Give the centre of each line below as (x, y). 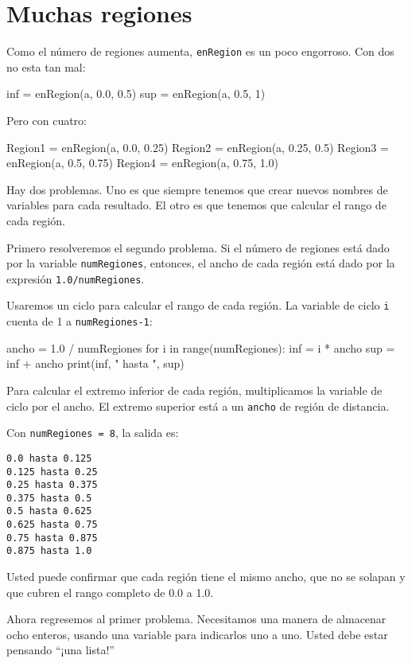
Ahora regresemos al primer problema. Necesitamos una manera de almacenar (196, 619)
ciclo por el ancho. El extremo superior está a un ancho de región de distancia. (198, 406)
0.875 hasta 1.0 (49, 551)
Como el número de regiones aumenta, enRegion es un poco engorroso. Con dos (200, 51)
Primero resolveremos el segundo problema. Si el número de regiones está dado (198, 247)
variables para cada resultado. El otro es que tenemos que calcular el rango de (196, 205)
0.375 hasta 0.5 (49, 498)
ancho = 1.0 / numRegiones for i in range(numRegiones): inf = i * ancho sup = (201, 347)
